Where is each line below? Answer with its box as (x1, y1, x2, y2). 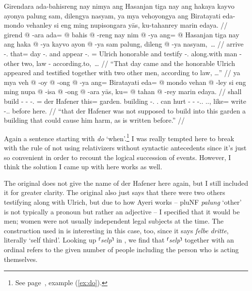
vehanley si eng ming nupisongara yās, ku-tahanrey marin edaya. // (26, 20, 228, 30)
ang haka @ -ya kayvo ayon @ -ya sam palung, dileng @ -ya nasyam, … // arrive (4, 39, 244, 49)
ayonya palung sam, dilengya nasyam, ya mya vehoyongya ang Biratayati (4, 10, 220, 20)
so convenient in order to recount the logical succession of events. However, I (4, 152, 231, 162)
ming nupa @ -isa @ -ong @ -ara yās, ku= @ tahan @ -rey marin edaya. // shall (4, 86, 242, 97)
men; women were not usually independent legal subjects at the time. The (4, 216, 224, 226)
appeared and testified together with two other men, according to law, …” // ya (4, 67, 240, 78)
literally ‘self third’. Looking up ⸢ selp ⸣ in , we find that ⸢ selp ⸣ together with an (4, 235, 234, 245)
